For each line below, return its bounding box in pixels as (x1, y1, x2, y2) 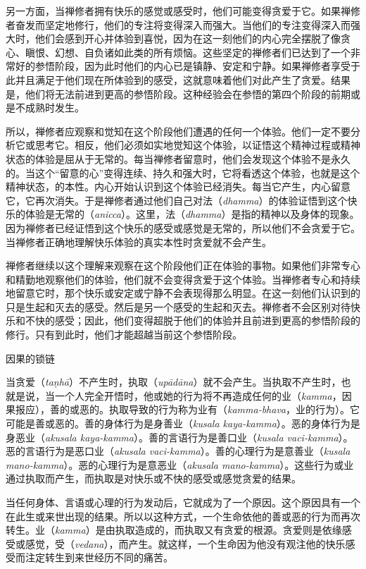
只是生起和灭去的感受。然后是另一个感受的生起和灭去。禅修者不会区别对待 (6, 299, 351, 314)
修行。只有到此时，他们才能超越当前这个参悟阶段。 (6, 327, 242, 342)
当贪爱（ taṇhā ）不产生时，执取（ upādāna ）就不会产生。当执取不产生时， (6, 374, 341, 389)
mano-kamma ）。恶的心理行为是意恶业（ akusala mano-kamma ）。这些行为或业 (6, 457, 354, 472)
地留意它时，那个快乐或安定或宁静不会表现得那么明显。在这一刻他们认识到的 (6, 286, 360, 300)
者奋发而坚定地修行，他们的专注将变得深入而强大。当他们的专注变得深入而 (6, 17, 351, 32)
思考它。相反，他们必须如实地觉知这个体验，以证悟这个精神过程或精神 (34, 137, 360, 152)
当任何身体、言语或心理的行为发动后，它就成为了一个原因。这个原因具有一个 (6, 495, 360, 509)
